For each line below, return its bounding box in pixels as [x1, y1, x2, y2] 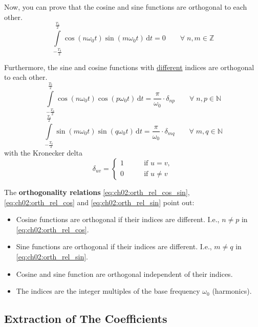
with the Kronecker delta [4, 147, 82, 158]
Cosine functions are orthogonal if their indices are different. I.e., [16, 214, 220, 225]
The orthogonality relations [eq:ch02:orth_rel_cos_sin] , [4, 187, 190, 197]
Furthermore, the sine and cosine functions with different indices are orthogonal [4, 61, 254, 72]
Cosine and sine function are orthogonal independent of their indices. [16, 268, 233, 279]
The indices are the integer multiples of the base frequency [16, 286, 200, 296]
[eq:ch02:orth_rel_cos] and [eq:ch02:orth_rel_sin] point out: [4, 197, 195, 207]
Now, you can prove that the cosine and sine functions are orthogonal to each [4, 2, 247, 12]
